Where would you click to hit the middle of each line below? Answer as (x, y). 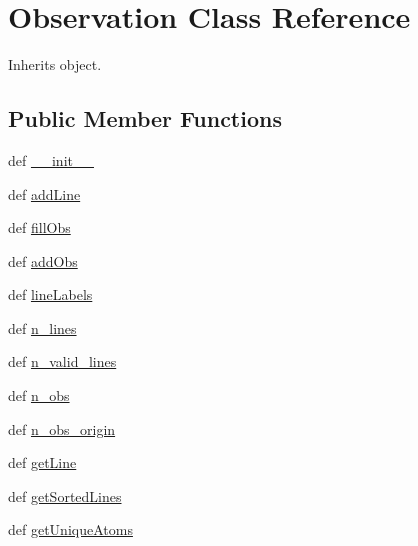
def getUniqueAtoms (70, 529)
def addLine (44, 193)
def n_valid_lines (62, 361)
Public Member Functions (145, 118)
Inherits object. (55, 64)
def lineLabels (50, 294)
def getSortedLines (65, 495)
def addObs (43, 260)
